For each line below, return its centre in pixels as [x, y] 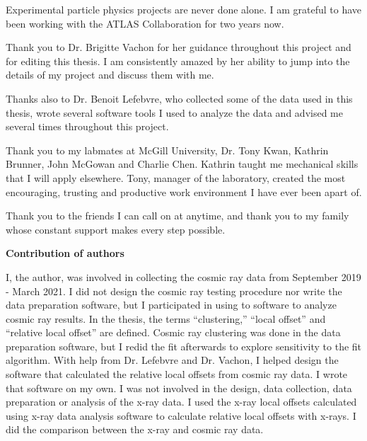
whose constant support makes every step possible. [116, 229]
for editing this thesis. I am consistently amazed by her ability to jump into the [178, 61]
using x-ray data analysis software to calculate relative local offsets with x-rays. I [181, 415]
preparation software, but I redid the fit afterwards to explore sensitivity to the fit [184, 346]
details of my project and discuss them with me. [110, 75]
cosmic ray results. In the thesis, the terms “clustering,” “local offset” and [166, 318]
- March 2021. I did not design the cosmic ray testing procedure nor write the [174, 291]
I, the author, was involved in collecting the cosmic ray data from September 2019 [183, 276]
